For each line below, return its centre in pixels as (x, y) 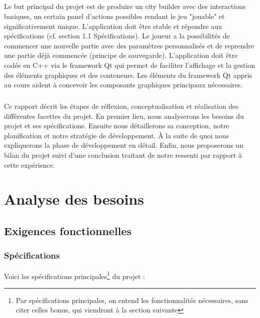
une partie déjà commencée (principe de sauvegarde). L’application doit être (121, 55)
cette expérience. (29, 164)
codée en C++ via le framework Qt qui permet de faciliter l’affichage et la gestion (130, 65)
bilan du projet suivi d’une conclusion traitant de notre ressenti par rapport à (123, 155)
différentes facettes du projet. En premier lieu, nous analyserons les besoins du (124, 116)
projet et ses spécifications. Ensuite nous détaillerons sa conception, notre (117, 126)
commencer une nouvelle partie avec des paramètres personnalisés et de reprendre (129, 45)
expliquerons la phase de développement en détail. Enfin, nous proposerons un (124, 145)
